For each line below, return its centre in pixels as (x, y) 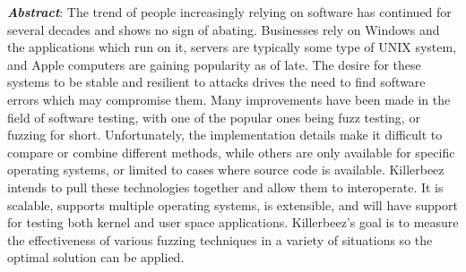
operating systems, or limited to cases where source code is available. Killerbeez (226, 170)
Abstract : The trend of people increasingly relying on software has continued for (229, 12)
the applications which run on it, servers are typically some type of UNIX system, (232, 47)
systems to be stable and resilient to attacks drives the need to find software (216, 82)
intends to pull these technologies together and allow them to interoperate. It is (225, 187)
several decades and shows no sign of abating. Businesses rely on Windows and (224, 29)
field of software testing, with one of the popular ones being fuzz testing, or (214, 117)
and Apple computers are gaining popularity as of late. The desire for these (214, 64)
